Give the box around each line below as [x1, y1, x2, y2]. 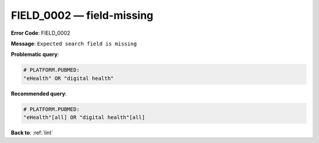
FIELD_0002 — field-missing [11, 9, 154, 22]
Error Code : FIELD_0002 [11, 29, 71, 36]
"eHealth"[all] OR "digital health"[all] [23, 114, 145, 121]
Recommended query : [11, 90, 67, 97]
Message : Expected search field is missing [11, 40, 137, 47]
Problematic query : [11, 51, 59, 58]
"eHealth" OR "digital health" [23, 75, 115, 82]
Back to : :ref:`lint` [11, 129, 53, 137]
